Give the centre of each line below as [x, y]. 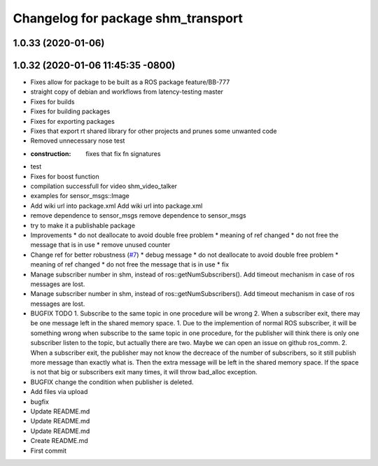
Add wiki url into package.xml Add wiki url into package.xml [117, 206]
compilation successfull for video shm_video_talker [104, 186]
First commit [48, 451]
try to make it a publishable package [83, 225]
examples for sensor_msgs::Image [80, 196]
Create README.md [59, 441]
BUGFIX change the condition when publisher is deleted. [112, 382]
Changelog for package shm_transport [128, 18]
